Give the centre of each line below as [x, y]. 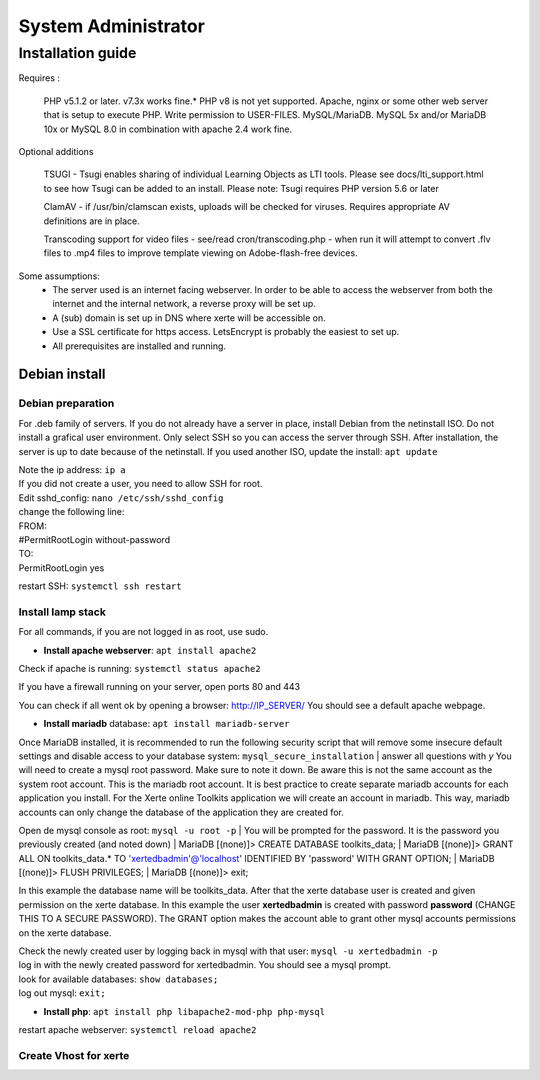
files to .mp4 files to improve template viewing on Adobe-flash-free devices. [201, 253]
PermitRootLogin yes [61, 567]
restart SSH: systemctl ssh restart [100, 586]
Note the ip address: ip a [72, 469]
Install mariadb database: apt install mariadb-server [166, 724]
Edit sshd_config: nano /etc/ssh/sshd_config [121, 497]
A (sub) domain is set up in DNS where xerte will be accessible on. [189, 317]
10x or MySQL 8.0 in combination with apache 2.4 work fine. [168, 129]
